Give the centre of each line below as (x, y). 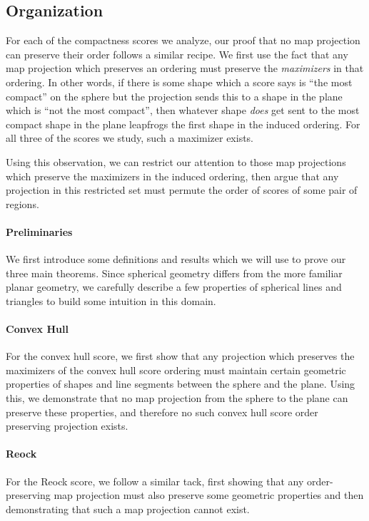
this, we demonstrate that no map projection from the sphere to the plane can (177, 398)
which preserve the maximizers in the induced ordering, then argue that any (172, 176)
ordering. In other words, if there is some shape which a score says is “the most (179, 82)
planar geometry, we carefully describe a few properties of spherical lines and (174, 287)
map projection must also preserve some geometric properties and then (209, 495)
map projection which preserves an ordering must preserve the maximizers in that (185, 68)
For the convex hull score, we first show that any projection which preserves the (180, 356)
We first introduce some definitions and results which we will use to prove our (176, 259)
